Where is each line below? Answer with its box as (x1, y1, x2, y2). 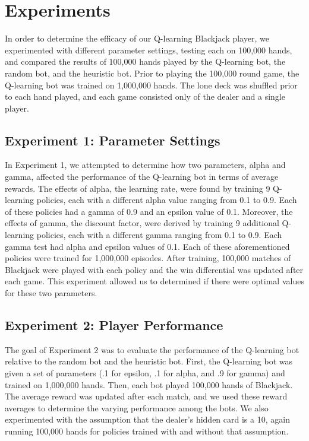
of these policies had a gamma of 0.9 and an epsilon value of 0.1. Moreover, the (5, 205, 293, 217)
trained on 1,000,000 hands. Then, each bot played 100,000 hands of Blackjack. (5, 378, 293, 391)
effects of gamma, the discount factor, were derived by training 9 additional (5, 217, 279, 229)
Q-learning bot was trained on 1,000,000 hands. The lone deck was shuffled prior (5, 78, 298, 91)
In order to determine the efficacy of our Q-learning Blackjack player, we (5, 32, 269, 45)
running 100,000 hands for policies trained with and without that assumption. (5, 424, 289, 437)
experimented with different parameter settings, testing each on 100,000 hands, (5, 43, 292, 56)
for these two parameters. (5, 287, 97, 299)
